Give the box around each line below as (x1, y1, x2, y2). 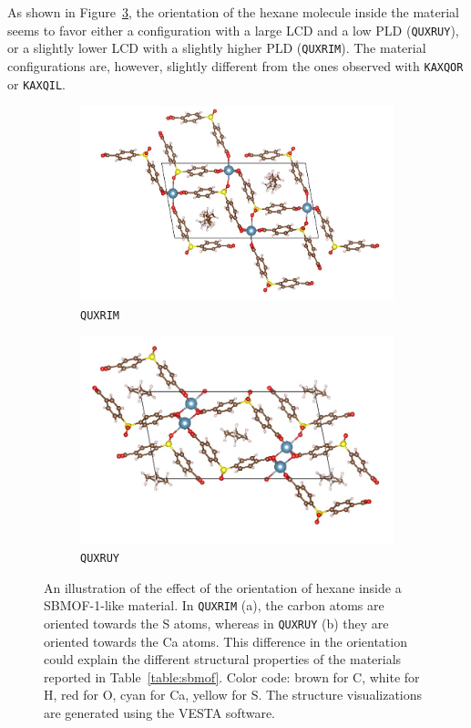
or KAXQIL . (7, 74, 67, 93)
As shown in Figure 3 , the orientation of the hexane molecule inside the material (7, 3, 459, 21)
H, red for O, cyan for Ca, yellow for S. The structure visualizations (44, 685, 423, 704)
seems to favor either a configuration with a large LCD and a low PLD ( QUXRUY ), (7, 20, 459, 39)
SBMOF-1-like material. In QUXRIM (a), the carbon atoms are (44, 596, 384, 615)
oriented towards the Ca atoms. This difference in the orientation (44, 631, 407, 650)
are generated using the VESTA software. (44, 703, 276, 722)
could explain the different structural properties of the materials (44, 650, 402, 669)
